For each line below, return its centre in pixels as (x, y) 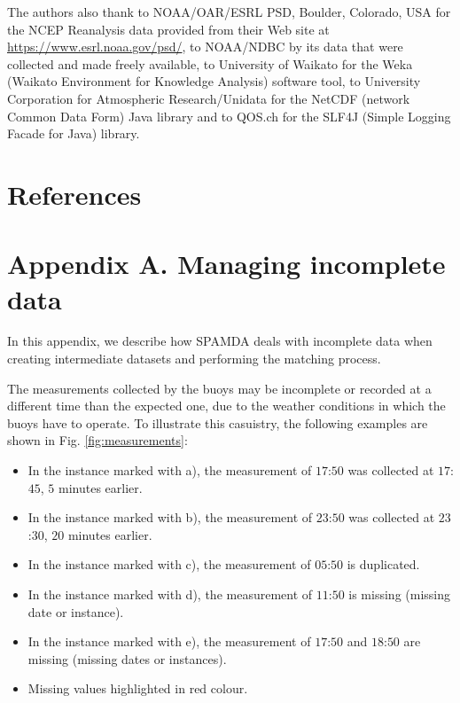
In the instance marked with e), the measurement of (169, 641)
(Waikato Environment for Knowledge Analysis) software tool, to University (214, 81)
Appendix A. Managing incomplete (226, 264)
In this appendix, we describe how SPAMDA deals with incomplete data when (220, 341)
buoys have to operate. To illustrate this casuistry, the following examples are (218, 422)
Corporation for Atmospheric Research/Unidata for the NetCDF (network (209, 98)
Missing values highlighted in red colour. (138, 688)
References (74, 194)
